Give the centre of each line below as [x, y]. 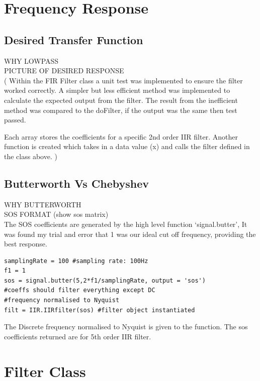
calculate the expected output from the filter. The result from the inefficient [121, 100]
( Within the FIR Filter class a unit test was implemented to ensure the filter [123, 80]
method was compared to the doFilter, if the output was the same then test [121, 110]
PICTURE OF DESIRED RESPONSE [64, 71]
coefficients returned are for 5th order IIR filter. [78, 336]
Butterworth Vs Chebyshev [77, 183]
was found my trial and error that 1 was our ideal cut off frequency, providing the [130, 234]
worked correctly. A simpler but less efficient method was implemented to [117, 90]
